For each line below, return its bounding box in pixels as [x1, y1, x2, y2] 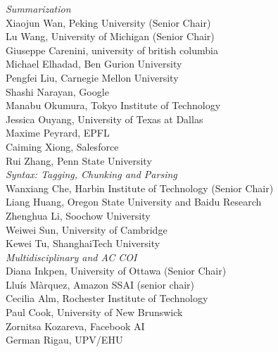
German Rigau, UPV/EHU [6, 332, 123, 347]
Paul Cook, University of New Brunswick [6, 305, 183, 320]
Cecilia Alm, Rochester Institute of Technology [6, 291, 208, 306]
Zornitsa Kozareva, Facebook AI [6, 318, 145, 333]
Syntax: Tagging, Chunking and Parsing [6, 167, 177, 182]
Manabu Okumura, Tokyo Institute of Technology [6, 98, 221, 113]
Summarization [6, 1, 71, 15]
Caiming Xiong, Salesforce [6, 139, 119, 153]
